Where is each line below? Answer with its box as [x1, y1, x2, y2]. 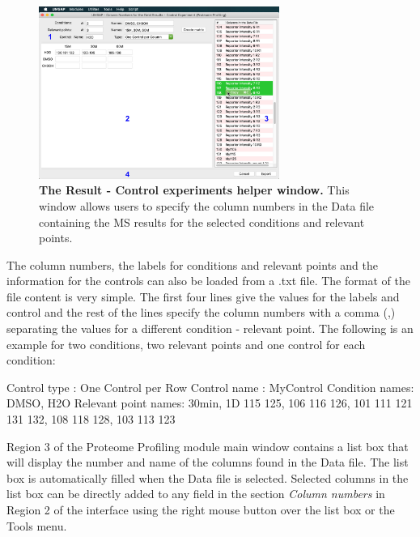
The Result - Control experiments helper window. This [39, 181, 350, 198]
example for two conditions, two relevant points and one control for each [6, 335, 366, 352]
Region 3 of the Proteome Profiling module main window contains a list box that [6, 437, 409, 454]
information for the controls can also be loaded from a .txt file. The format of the [6, 272, 410, 289]
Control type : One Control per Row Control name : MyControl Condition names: [6, 378, 414, 395]
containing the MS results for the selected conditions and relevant [39, 213, 365, 230]
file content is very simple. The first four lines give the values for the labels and [6, 288, 400, 305]
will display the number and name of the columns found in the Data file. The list [6, 454, 409, 471]
